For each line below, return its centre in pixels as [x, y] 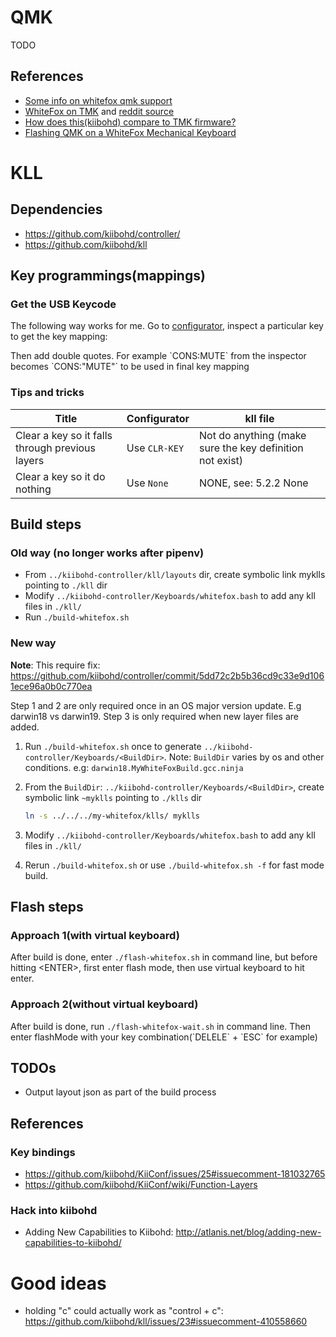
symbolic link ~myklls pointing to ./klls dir [113, 797]
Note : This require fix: [55, 665]
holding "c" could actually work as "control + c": [124, 1311]
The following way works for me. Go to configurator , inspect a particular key [167, 326]
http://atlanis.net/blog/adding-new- [248, 1232]
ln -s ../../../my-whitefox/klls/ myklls [112, 816]
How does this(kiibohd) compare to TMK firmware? [130, 122]
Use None [147, 483]
